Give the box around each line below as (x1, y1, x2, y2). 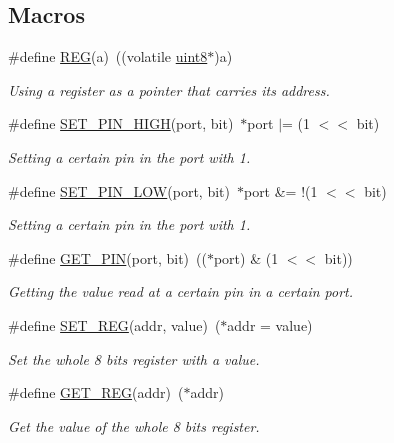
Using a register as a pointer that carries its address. (8, 79, 330, 100)
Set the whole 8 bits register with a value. (8, 348, 260, 369)
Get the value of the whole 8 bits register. (8, 415, 260, 436)
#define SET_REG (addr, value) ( (8, 314, 221, 335)
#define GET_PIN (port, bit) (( (8, 247, 207, 268)
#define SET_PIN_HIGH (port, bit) (8, 113, 234, 134)
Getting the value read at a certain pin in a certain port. (8, 281, 354, 302)
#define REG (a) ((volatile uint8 (8, 46, 208, 67)
